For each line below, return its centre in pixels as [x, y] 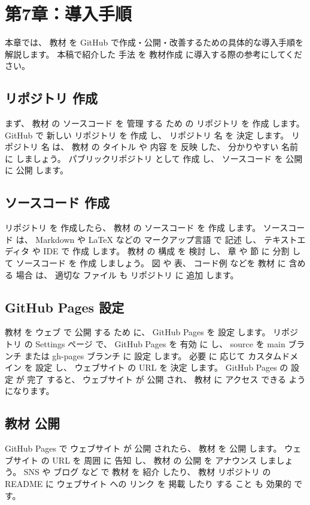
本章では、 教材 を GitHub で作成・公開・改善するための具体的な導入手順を [154, 42]
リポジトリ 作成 [51, 98]
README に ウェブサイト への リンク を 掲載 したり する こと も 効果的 [148, 483]
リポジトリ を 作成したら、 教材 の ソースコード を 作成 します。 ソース [147, 228]
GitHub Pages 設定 [65, 307]
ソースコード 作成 [57, 202]
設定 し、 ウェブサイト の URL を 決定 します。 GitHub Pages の [162, 367]
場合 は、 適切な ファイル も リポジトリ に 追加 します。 [127, 274]
